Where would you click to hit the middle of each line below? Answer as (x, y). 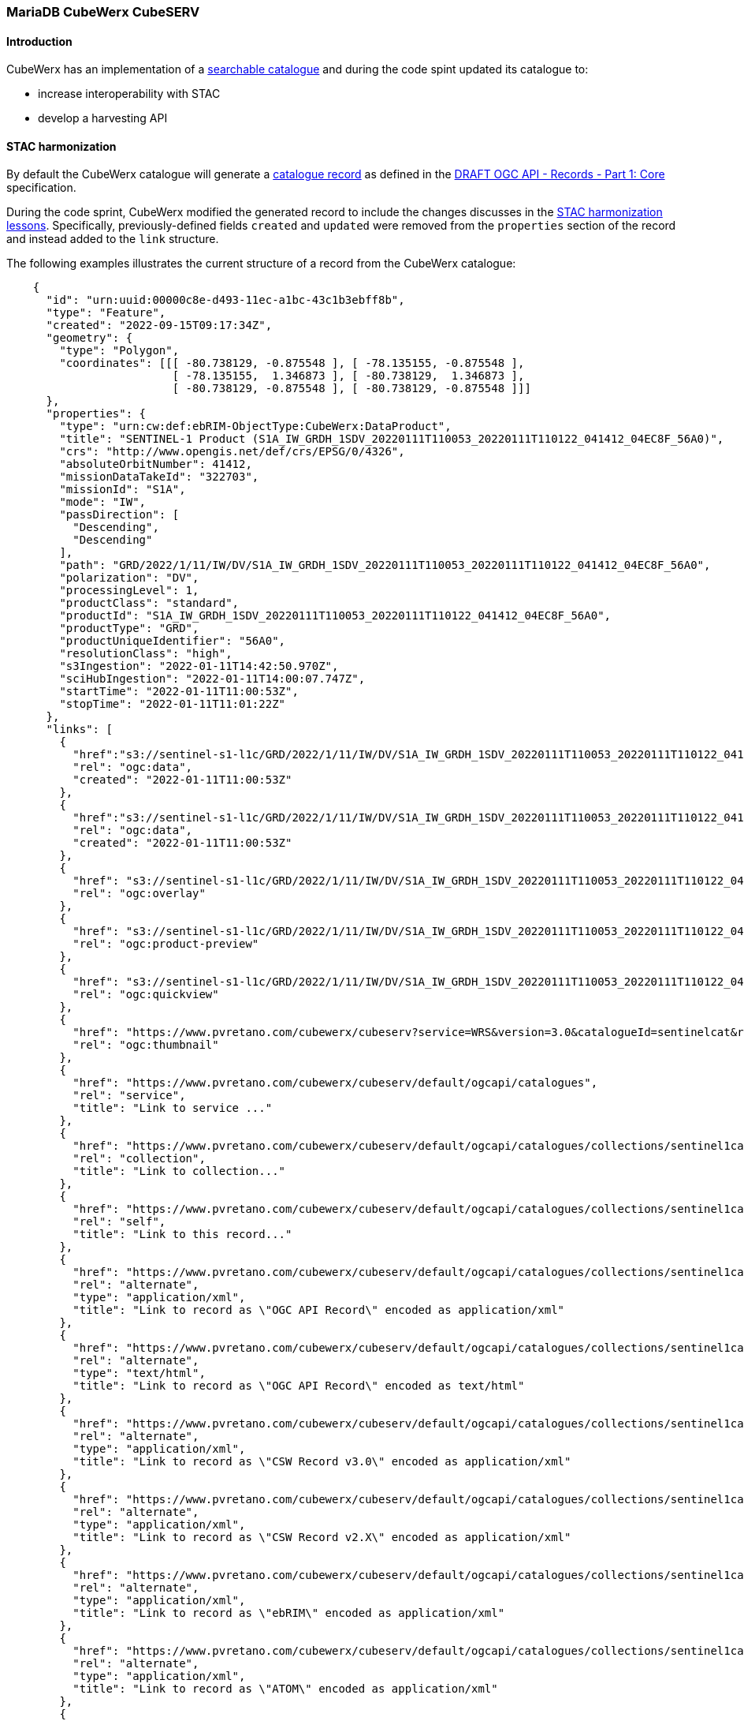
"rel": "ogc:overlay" (139, 894)
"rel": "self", (119, 1222)
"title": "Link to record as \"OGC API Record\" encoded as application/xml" (319, 1310)
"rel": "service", (129, 1096)
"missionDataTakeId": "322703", (159, 477)
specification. (41, 188)
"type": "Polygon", (119, 351)
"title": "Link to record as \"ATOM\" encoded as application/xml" (285, 1689)
